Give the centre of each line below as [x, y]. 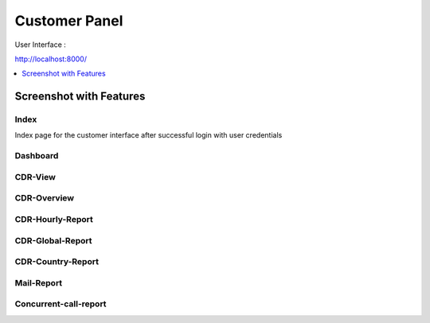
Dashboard [37, 156]
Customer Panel [69, 21]
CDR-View [35, 177]
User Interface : [41, 45]
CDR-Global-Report [53, 240]
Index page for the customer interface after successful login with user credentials [149, 135]
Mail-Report [39, 282]
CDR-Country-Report [57, 262]
